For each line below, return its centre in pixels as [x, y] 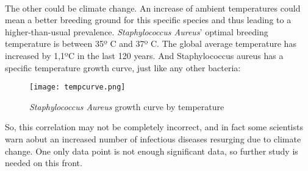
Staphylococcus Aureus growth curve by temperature [127, 106]
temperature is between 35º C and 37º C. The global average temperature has [151, 44]
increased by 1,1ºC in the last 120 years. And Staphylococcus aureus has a [144, 55]
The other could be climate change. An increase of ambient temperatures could [153, 8]
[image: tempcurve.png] [77, 87]
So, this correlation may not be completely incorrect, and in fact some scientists [154, 127]
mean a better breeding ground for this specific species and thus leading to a [148, 20]
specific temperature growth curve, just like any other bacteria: [123, 67]
